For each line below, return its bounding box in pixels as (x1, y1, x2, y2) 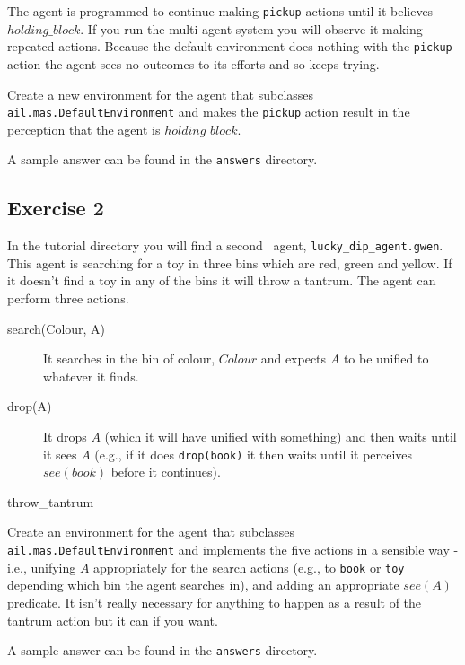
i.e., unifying (7, 557, 76, 576)
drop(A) (7, 397, 52, 416)
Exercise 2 (7, 194, 104, 222)
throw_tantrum (7, 492, 94, 511)
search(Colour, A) (7, 319, 106, 337)
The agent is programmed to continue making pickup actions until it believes (7, 2, 434, 20)
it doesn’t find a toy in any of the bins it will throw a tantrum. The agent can (7, 271, 436, 290)
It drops (43, 427, 87, 446)
